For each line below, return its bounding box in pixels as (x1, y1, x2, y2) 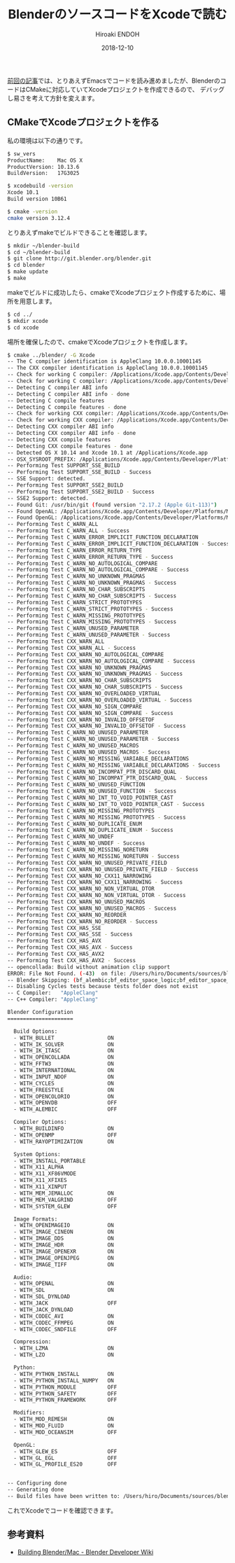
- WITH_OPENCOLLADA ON (13, 1054, 114, 1061)
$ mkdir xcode (7, 317, 49, 324)
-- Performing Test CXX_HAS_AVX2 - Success (7, 957, 136, 964)
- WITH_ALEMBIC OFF (13, 1106, 117, 1113)
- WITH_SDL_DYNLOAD (13, 1293, 71, 1300)
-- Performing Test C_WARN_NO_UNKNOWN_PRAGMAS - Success (7, 579, 177, 587)
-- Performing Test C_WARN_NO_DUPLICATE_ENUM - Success (7, 827, 173, 834)
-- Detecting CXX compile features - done (7, 443, 133, 450)
